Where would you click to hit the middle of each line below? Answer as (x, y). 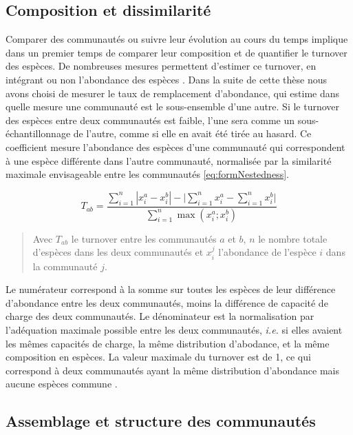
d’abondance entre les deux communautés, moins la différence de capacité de (167, 302)
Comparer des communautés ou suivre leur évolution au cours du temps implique (177, 39)
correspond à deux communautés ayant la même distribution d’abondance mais (172, 370)
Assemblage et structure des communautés (161, 421)
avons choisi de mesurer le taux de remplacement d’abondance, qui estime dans (173, 93)
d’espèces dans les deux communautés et (118, 252)
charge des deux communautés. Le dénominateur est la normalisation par (160, 316)
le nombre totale (293, 238)
